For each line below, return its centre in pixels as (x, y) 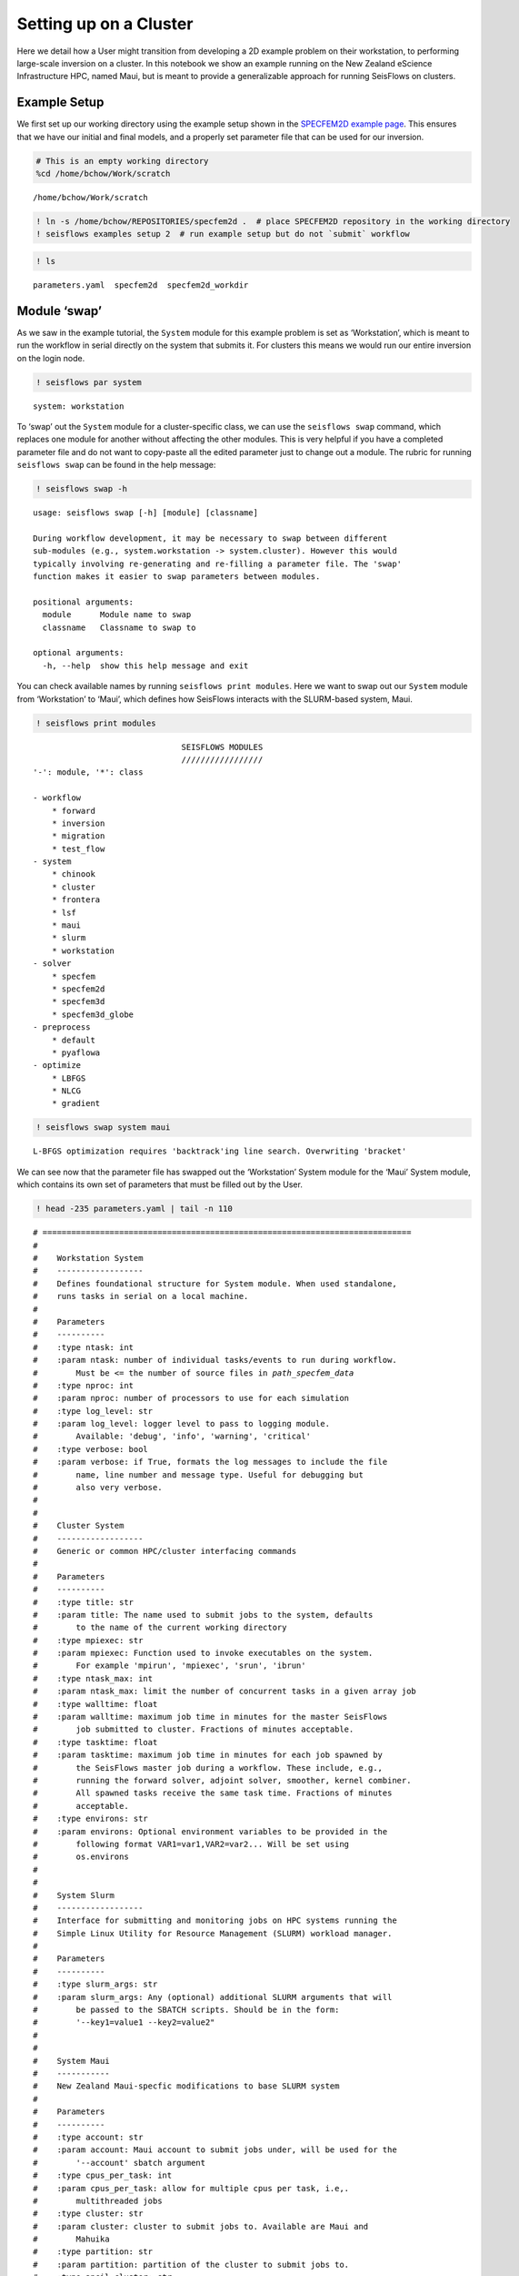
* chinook (73, 874)
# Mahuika (71, 2239)
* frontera (76, 900)
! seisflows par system (89, 382)
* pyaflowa (76, 1052)
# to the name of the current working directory (160, 1628)
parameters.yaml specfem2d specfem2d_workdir (141, 285)
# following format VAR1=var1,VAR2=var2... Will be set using (191, 1844)
